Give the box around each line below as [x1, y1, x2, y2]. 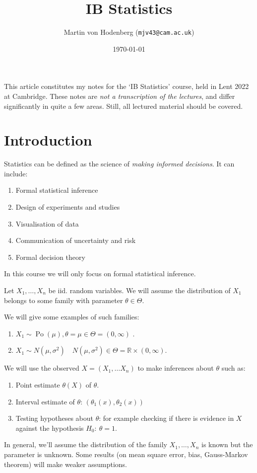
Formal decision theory [15, 251, 85, 262]
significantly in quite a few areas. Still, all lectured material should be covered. [4, 100, 243, 111]
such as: [221, 363, 246, 373]
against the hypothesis [15, 422, 84, 433]
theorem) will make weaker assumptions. [4, 459, 127, 469]
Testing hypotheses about [15, 413, 93, 423]
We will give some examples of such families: [4, 312, 139, 322]
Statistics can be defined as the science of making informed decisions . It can [4, 158, 235, 169]
